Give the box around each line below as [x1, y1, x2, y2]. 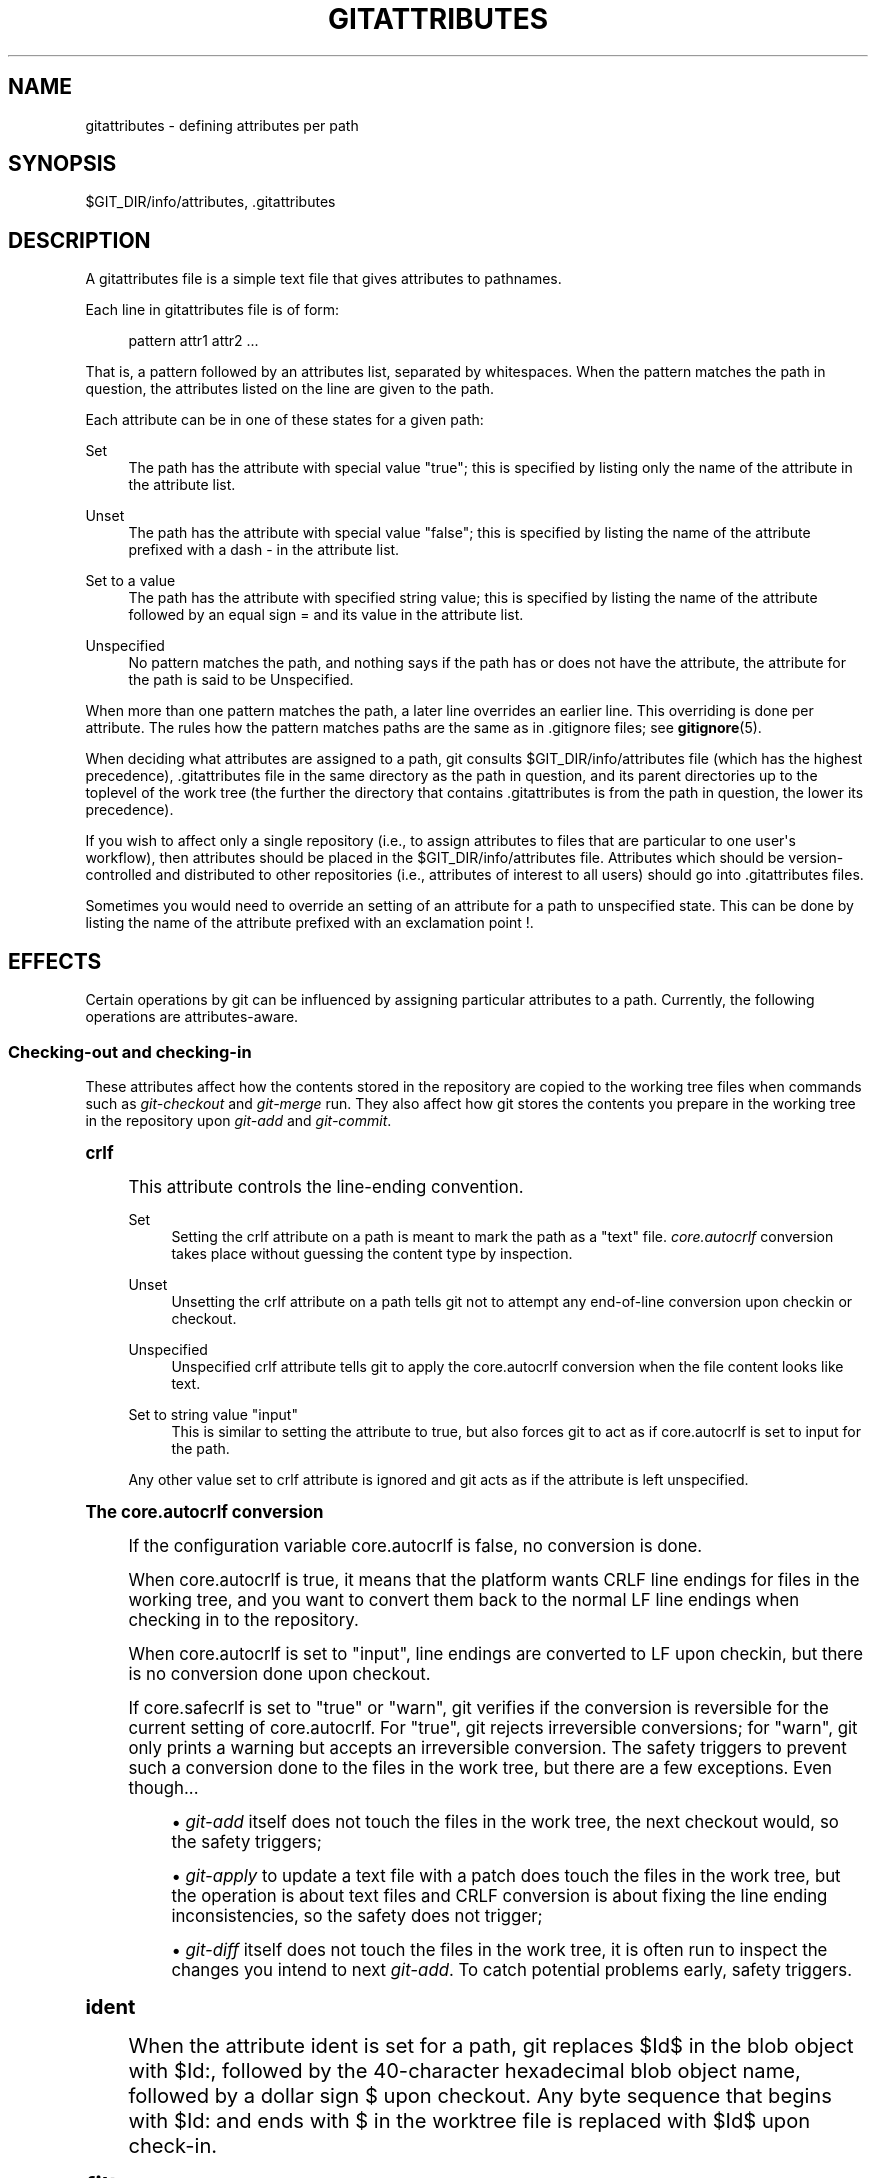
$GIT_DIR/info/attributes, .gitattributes [85, 193, 336, 211]
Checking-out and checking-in [8, 1041, 252, 1062]
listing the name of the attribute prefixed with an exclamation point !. [85, 914, 534, 932]
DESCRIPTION [8, 227, 151, 253]
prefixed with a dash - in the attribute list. [128, 541, 400, 559]
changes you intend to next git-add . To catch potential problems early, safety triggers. [171, 1959, 852, 1980]
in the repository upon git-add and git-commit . [85, 1111, 392, 1129]
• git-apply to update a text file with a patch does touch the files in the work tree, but [171, 1865, 841, 1886]
